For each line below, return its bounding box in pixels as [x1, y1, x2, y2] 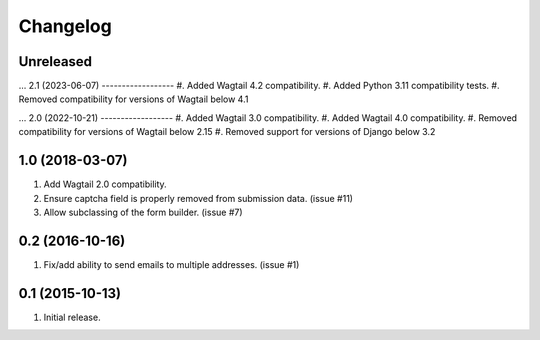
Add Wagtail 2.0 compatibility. [43, 178, 167, 190]
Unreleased [18, 53, 93, 70]
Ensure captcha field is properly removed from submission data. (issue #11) [43, 192, 354, 204]
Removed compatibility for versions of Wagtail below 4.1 [18, 93, 249, 105]
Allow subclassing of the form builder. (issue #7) [43, 206, 244, 218]
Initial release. [43, 311, 101, 323]
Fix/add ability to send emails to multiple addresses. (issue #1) [43, 258, 300, 270]
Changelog [18, 15, 112, 37]
